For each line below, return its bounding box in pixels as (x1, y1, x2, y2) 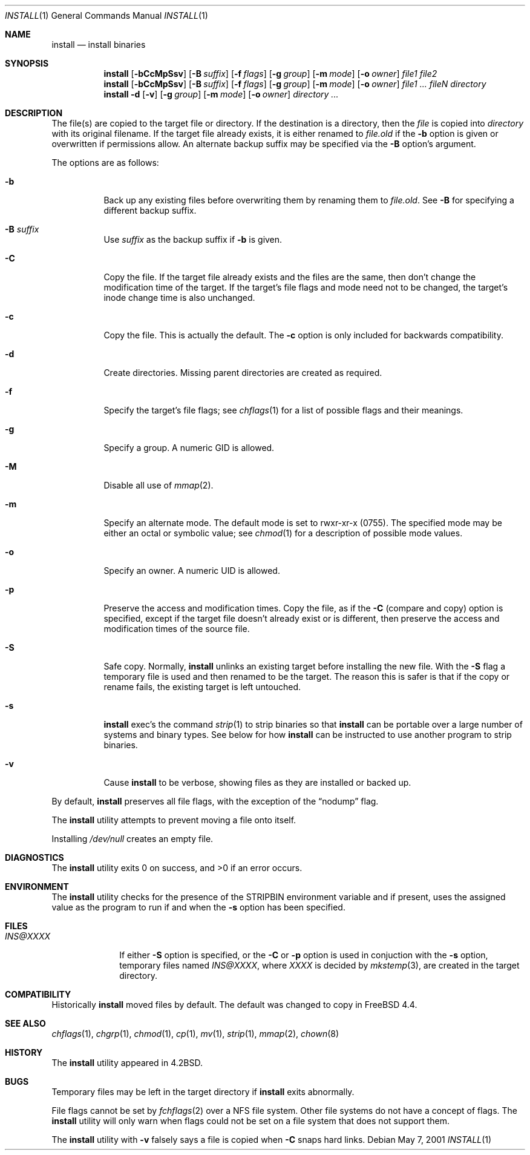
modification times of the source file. (103, 624, 250, 634)
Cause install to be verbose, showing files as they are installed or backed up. (103, 777, 411, 788)
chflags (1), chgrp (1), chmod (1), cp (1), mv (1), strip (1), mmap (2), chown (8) (51, 1028, 339, 1039)
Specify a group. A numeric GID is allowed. (103, 443, 275, 453)
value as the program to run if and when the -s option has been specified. (51, 902, 345, 912)
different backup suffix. (103, 205, 197, 216)
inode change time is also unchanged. (103, 292, 255, 303)
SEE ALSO (5, 1018, 46, 1028)
